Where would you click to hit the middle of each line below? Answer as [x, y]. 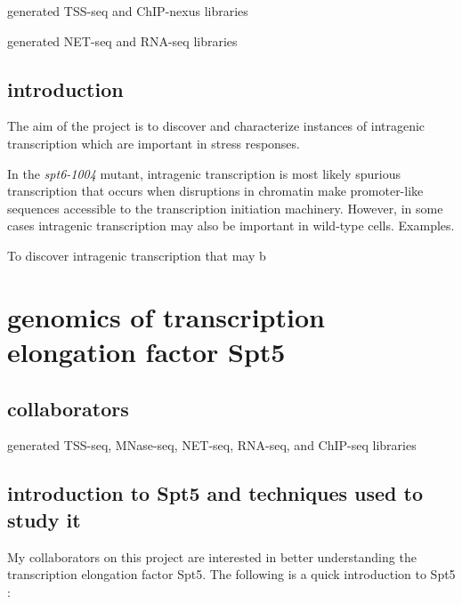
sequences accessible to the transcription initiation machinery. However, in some [225, 208]
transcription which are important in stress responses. [154, 143]
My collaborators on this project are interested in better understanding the [212, 556]
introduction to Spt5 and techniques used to [215, 493]
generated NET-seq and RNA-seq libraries [122, 40]
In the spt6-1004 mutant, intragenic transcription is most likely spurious [204, 173]
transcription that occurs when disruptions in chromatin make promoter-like [215, 191]
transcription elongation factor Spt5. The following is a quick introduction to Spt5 [231, 574]
